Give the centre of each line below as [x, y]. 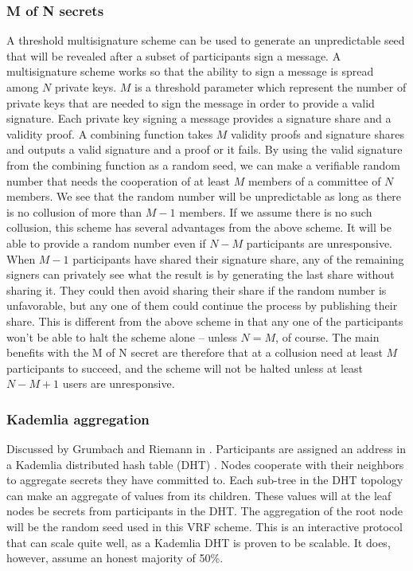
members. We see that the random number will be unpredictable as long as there [204, 196]
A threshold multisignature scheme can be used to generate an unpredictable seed [206, 40]
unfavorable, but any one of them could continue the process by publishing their [202, 305]
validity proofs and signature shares [318, 133]
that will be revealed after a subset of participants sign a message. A [174, 55]
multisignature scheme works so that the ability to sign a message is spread [190, 71]
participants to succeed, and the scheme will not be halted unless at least [185, 368]
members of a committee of [314, 180]
